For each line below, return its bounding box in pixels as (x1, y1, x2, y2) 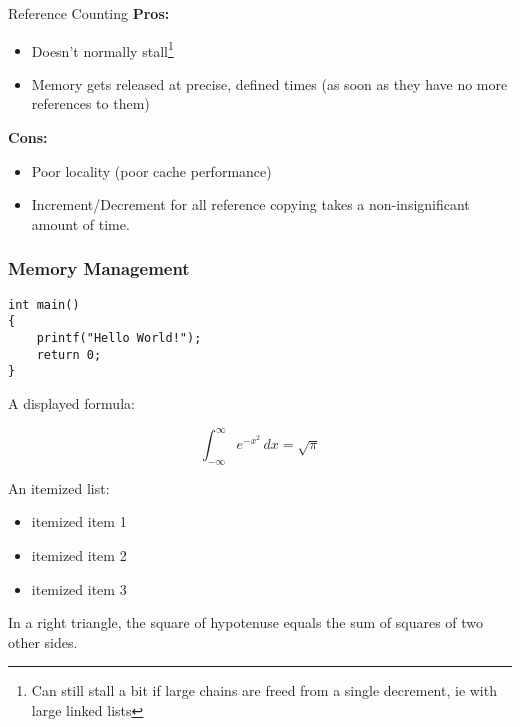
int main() (8, 297, 80, 312)
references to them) (31, 93, 150, 114)
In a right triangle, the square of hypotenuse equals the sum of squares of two (8, 612, 484, 633)
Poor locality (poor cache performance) (31, 160, 272, 181)
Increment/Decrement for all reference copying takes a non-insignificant (31, 194, 470, 215)
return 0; (36, 347, 102, 362)
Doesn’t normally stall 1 (31, 37, 174, 61)
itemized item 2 (31, 544, 127, 565)
